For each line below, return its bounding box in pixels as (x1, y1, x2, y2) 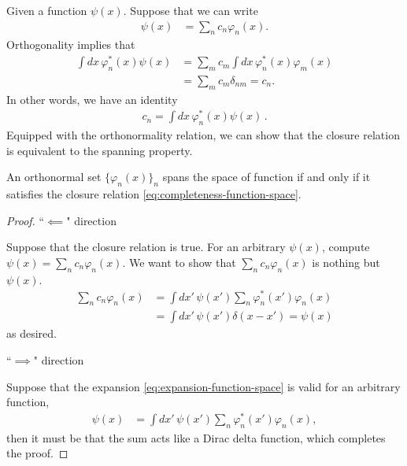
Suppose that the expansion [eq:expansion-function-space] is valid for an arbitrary (6, 378, 401, 394)
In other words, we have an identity (6, 91, 178, 107)
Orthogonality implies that (6, 36, 135, 53)
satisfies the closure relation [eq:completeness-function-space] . (6, 186, 302, 202)
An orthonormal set (6, 168, 102, 185)
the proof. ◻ (6, 445, 68, 461)
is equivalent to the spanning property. (6, 142, 193, 158)
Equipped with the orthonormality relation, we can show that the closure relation (6, 127, 400, 143)
